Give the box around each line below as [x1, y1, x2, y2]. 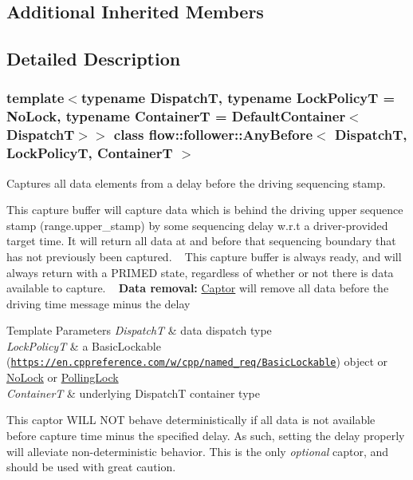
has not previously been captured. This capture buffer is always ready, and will [6, 248, 402, 264]
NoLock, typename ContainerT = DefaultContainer [6, 106, 346, 126]
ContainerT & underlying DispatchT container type [6, 384, 260, 401]
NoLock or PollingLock [6, 369, 119, 386]
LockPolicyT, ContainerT [6, 143, 173, 163]
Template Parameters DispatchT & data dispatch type [6, 322, 272, 339]
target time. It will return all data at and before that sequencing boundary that [6, 232, 396, 249]
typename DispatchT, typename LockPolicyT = [81, 88, 395, 108]
